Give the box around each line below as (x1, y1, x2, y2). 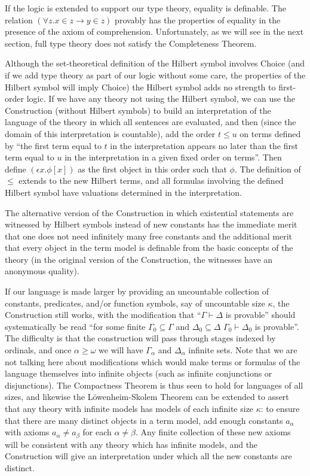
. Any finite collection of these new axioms (136, 426, 291, 438)
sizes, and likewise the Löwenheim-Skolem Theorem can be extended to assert (5, 390, 289, 403)
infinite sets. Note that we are (188, 344, 297, 356)
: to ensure (260, 402, 300, 414)
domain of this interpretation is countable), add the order (5, 127, 216, 140)
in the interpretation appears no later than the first (110, 139, 298, 151)
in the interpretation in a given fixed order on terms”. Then (65, 151, 282, 163)
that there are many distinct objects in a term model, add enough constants (5, 414, 283, 426)
